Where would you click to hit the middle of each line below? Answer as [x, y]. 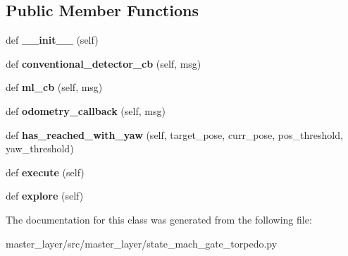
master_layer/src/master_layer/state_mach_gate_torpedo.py [142, 243]
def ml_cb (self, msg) [54, 87]
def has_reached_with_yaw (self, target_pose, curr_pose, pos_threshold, [174, 134]
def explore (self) [45, 196]
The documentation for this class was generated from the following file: [159, 219]
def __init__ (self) [52, 40]
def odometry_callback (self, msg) [86, 110]
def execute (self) [45, 172]
